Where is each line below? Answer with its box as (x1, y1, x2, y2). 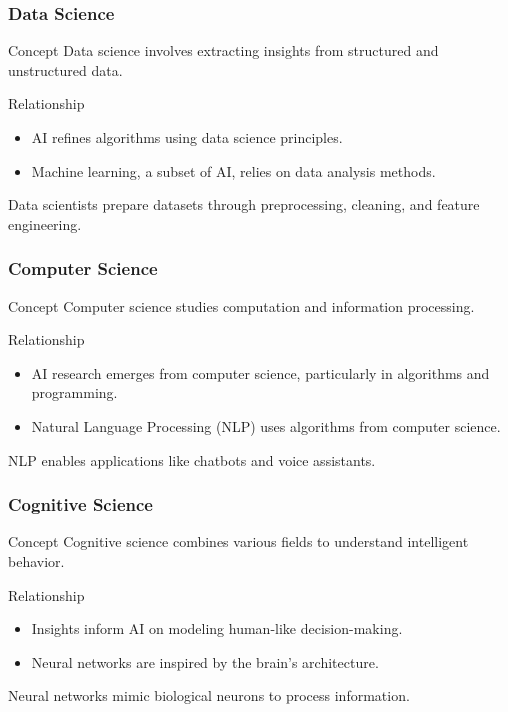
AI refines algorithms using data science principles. (31, 127, 343, 147)
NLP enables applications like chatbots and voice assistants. (8, 449, 376, 470)
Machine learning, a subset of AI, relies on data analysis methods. (31, 160, 436, 181)
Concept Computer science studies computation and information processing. (8, 295, 475, 316)
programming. (31, 382, 118, 403)
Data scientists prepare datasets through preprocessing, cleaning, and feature (8, 194, 480, 215)
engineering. (8, 213, 82, 234)
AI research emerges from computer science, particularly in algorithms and (31, 362, 490, 383)
